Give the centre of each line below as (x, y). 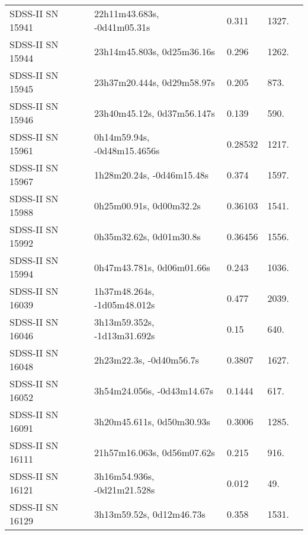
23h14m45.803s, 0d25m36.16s (154, 51)
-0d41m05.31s (122, 27)
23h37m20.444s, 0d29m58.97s (154, 82)
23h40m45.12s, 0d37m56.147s (154, 113)
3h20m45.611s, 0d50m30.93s (152, 421)
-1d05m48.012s (124, 305)
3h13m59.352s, (124, 322)
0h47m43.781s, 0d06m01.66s (152, 267)
